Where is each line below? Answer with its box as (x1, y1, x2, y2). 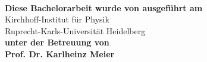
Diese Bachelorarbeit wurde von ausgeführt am (5, 1, 203, 14)
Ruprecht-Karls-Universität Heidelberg (5, 24, 146, 37)
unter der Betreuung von (5, 36, 109, 48)
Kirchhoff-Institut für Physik (5, 13, 109, 25)
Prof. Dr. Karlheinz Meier (5, 47, 115, 60)
